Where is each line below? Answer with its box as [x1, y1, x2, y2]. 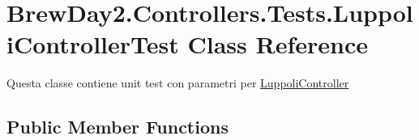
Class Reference [187, 28, 368, 61]
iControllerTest [6, 28, 179, 61]
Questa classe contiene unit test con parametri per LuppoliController [6, 74, 349, 91]
